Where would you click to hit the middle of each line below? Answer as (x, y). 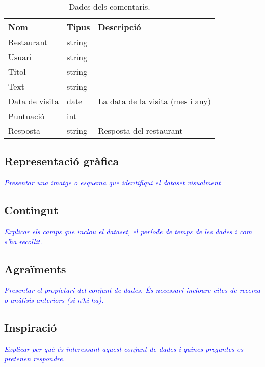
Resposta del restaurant (140, 131)
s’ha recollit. (23, 241)
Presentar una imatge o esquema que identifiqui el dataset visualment (112, 182)
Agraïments (35, 269)
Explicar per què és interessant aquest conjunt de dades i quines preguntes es (124, 348)
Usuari (20, 57)
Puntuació (26, 116)
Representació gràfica (62, 161)
